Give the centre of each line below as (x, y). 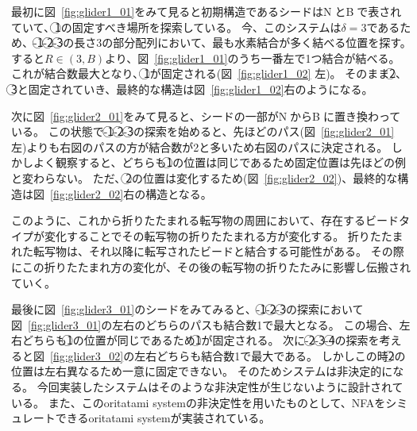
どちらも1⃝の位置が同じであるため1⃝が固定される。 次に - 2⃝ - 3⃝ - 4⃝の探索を (201, 340)
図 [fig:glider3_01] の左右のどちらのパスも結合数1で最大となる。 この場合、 (205, 324)
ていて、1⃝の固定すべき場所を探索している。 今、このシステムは (176, 27)
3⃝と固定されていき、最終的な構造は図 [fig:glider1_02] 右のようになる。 (192, 89)
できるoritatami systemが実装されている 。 (163, 418)
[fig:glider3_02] (87, 355)
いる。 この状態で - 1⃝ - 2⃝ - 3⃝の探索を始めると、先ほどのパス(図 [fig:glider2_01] (203, 131)
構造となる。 (179, 193)
